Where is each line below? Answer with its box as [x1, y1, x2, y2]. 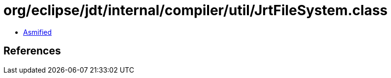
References [3, 45, 61, 57]
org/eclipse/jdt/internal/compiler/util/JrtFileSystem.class [3, 2, 388, 19]
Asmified [23, 27, 52, 36]
